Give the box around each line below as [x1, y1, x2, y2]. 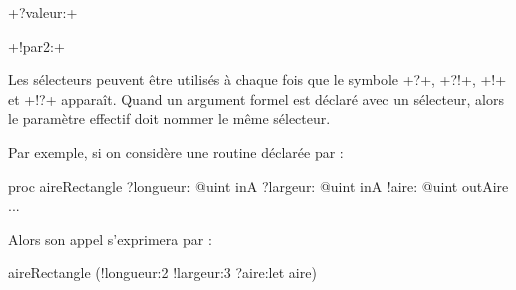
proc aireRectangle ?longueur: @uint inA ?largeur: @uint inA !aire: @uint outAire [8, 175, 509, 196]
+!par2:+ [8, 35, 65, 56]
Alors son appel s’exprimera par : [8, 228, 212, 249]
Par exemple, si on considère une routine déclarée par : [8, 141, 344, 162]
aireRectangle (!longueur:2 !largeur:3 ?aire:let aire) [8, 262, 317, 283]
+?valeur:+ [8, 2, 78, 22]
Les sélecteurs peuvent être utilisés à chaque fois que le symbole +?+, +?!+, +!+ [8, 69, 507, 90]
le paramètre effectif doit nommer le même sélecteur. [8, 108, 331, 129]
